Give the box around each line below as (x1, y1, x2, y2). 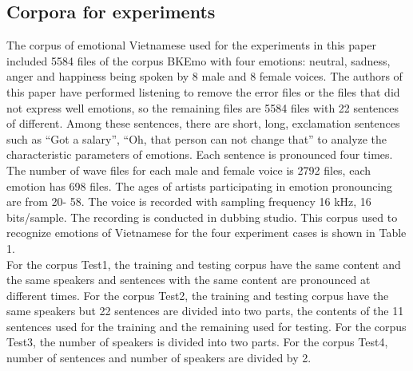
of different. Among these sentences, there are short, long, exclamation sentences (6, 115, 400, 132)
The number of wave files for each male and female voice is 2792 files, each (6, 161, 371, 178)
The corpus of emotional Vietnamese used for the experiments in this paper (6, 37, 376, 53)
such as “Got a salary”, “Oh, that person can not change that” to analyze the (6, 130, 387, 147)
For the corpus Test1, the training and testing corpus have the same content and (6, 255, 401, 272)
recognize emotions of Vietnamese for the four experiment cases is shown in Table (6, 224, 407, 241)
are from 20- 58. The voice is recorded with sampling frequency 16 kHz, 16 (6, 193, 371, 210)
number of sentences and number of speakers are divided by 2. (6, 349, 312, 366)
